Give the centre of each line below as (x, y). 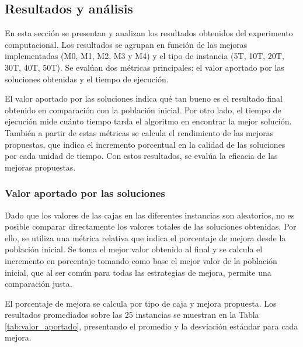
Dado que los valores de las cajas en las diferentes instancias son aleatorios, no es (150, 215)
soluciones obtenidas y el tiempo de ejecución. (87, 79)
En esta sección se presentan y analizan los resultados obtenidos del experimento (149, 33)
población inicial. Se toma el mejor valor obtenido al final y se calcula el (134, 249)
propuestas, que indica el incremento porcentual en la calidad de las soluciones (145, 144)
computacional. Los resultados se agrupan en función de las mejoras (126, 44)
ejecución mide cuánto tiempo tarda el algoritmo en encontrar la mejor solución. (148, 121)
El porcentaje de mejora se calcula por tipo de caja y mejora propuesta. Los (141, 303)
